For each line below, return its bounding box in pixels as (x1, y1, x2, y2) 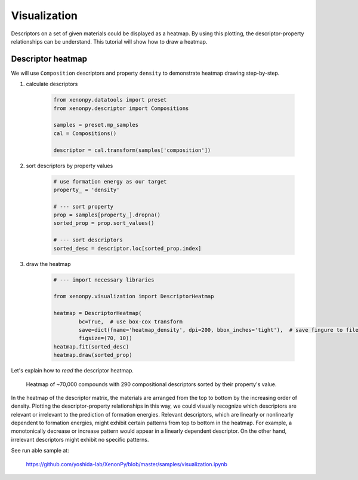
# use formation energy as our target (53, 178, 167, 185)
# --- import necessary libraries (53, 276, 155, 283)
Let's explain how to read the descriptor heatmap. (11, 367, 134, 374)
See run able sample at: (11, 447, 69, 454)
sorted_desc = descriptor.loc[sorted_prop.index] (53, 245, 202, 252)
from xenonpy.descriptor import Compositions (53, 105, 189, 112)
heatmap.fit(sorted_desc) (53, 343, 129, 350)
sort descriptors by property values (26, 162, 113, 169)
